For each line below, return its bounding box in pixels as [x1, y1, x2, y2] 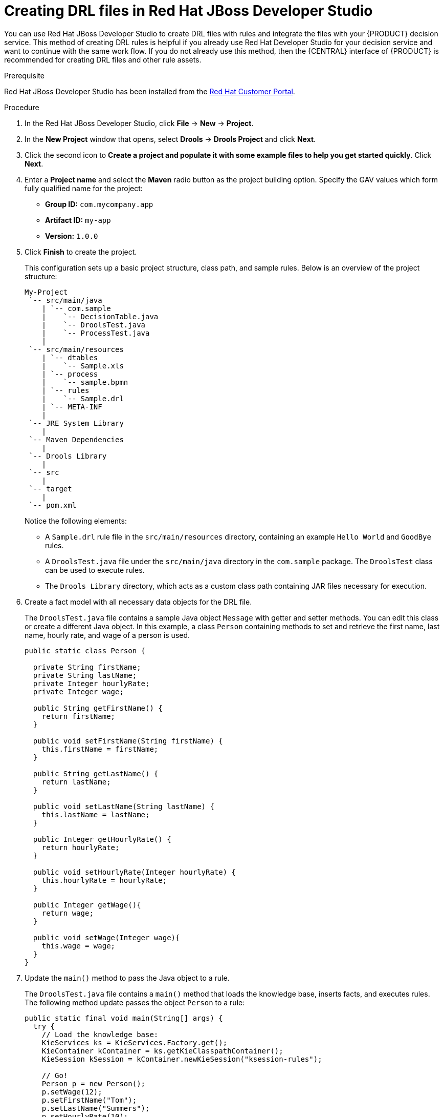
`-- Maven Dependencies [29, 435, 124, 444]
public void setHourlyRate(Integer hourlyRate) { [33, 867, 236, 876]
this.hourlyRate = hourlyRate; [41, 876, 167, 884]
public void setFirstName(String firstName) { [33, 736, 223, 745]
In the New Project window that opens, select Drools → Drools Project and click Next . [25, 134, 316, 143]
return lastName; [41, 777, 111, 786]
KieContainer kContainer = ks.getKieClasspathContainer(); [41, 1046, 283, 1055]
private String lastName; [33, 671, 137, 679]
